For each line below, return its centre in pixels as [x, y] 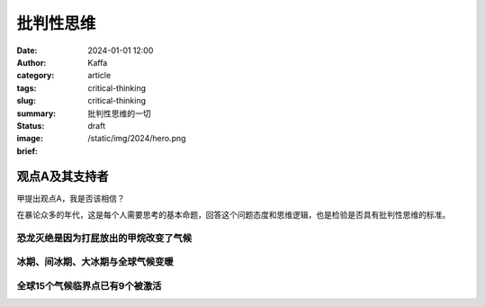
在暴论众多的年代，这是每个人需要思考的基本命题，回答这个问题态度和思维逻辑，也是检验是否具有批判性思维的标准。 [233, 214]
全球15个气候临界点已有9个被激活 [89, 285]
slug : [26, 101]
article [99, 76]
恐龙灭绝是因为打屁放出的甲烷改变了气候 [104, 238]
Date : [27, 50]
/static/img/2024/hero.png [137, 139]
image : [30, 139]
